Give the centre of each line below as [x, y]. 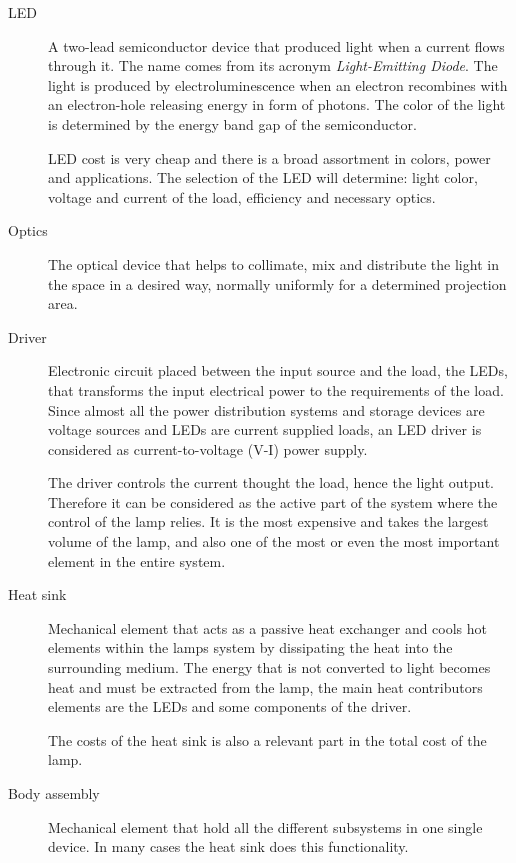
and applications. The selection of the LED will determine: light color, [263, 177]
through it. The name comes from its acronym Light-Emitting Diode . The [273, 65]
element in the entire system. [137, 560]
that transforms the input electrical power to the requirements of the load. [276, 389]
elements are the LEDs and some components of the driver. [230, 706]
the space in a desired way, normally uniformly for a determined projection [277, 283]
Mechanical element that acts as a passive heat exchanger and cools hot [268, 627]
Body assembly [54, 793]
